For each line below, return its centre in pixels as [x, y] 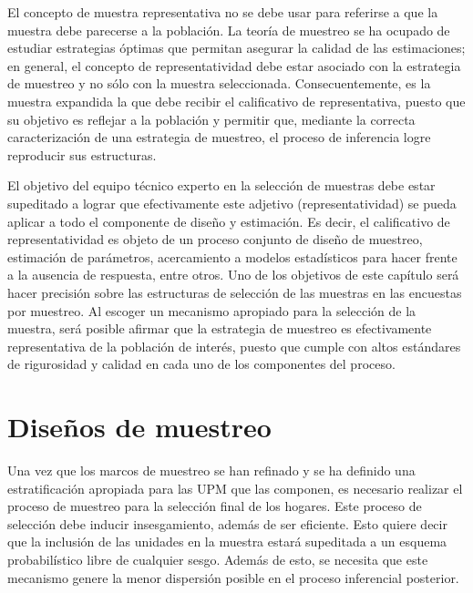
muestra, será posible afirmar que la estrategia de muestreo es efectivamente [220, 328]
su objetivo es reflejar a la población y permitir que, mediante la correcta [211, 119]
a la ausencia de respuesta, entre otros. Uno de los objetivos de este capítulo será [233, 275]
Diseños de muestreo [139, 427]
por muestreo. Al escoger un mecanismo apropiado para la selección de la [212, 310]
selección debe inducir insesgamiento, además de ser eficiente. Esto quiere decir [227, 523]
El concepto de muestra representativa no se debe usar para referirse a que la [223, 12]
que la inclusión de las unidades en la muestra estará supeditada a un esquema [227, 542]
